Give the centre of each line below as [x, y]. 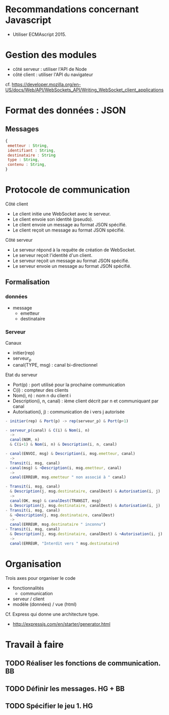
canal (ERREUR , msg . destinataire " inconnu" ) [58, 525]
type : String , [23, 160]
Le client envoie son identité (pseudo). [53, 219]
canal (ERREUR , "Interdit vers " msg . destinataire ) [65, 543]
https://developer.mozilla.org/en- [47, 84]
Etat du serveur [21, 375]
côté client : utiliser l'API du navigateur [53, 74]
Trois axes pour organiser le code [40, 578]
